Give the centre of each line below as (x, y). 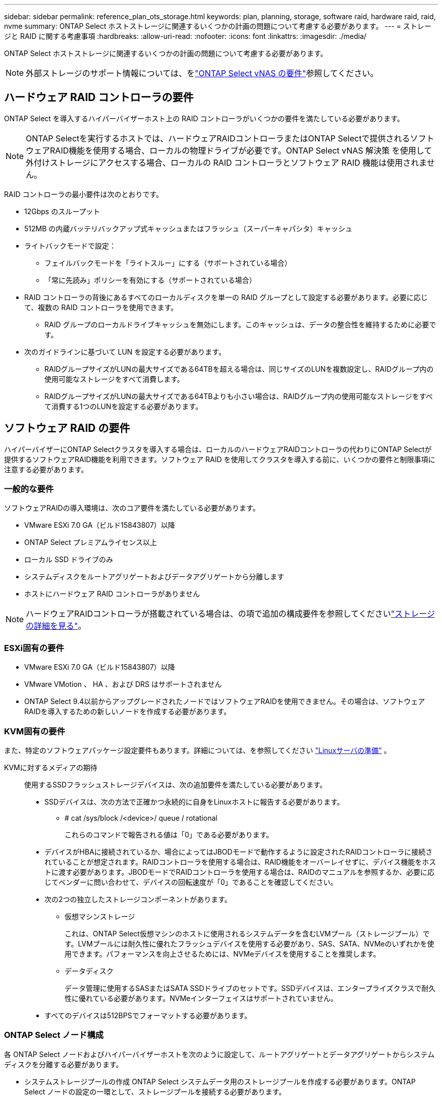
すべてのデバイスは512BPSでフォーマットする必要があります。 (148, 1015)
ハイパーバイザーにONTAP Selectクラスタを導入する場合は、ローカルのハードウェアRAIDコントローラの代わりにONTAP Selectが (218, 449)
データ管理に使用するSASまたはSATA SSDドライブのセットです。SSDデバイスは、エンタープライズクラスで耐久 (250, 988)
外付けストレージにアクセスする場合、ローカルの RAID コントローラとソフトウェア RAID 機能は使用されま (226, 162)
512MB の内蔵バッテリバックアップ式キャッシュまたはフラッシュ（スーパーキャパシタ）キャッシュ (188, 228)
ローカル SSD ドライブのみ (69, 560)
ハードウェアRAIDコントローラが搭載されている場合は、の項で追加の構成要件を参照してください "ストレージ (230, 614)
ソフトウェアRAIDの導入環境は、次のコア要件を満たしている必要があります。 (132, 508)
